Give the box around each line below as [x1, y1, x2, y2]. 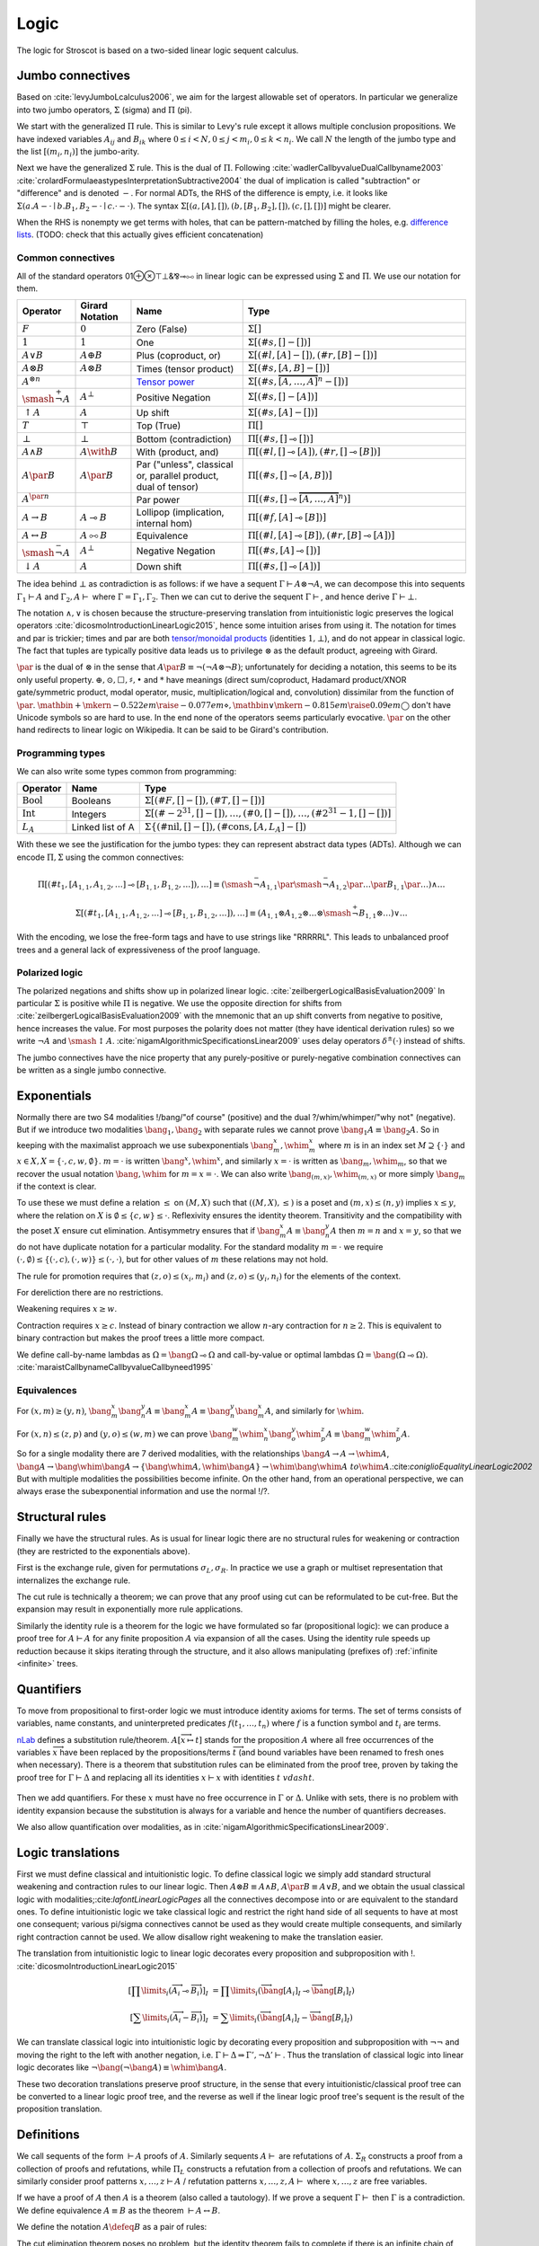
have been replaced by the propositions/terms [59, 1746, 231, 1757]
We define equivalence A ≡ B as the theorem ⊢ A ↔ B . [16, 2205, 221, 2215]
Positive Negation [136, 391, 211, 403]
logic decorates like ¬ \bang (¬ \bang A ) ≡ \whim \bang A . [16, 2062, 227, 2073]
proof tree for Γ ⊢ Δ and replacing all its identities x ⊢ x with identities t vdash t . [16, 1772, 314, 1782]
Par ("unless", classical [136, 458, 234, 471]
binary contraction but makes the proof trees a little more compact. [16, 1332, 265, 1343]
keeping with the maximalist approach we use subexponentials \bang [16, 1139, 274, 1150]
